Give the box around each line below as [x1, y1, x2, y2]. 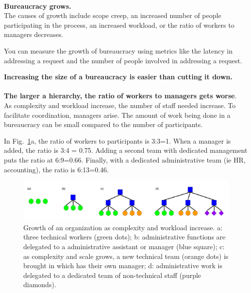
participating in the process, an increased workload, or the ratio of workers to [4, 19, 234, 30]
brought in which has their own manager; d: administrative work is [23, 260, 222, 271]
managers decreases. [4, 29, 64, 39]
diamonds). [23, 279, 56, 290]
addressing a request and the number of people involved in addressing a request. [4, 55, 242, 65]
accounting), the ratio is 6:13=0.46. [4, 164, 109, 174]
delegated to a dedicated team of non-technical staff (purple [23, 270, 201, 280]
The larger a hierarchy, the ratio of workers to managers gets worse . [4, 91, 237, 101]
